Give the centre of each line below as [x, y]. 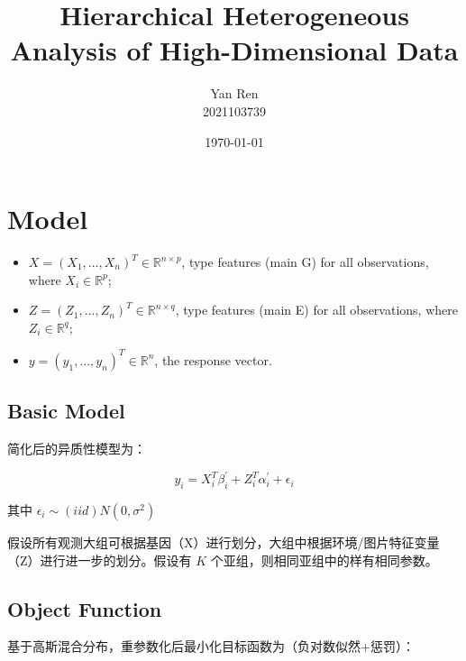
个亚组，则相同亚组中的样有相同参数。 [324, 560]
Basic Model [66, 411]
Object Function [85, 608]
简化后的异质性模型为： [77, 449]
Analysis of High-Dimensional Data [234, 50]
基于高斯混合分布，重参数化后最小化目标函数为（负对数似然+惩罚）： [211, 646]
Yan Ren [234, 93]
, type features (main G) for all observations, [305, 262]
